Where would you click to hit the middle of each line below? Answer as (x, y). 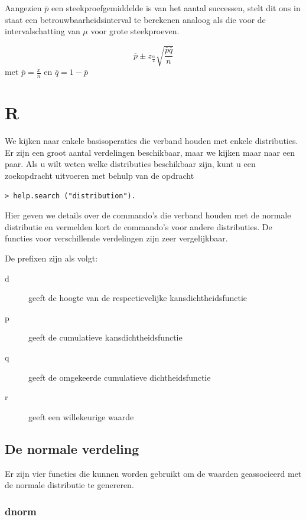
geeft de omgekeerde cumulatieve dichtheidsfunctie (120, 377)
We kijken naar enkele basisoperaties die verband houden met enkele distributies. (152, 141)
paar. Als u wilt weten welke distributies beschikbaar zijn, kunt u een (130, 164)
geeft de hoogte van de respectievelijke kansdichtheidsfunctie (138, 298)
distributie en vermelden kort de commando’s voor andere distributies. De (139, 226)
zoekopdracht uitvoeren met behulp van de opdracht (100, 176)
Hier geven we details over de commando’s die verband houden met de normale (148, 215)
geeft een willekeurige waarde (81, 416)
